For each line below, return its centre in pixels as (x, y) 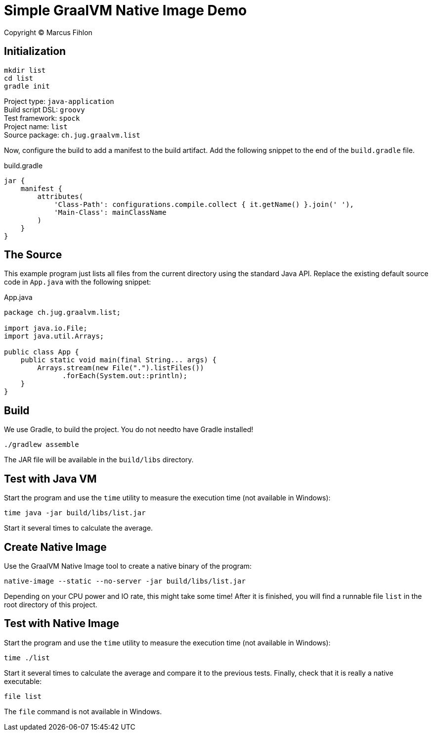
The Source (33, 255)
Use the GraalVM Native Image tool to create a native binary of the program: (128, 566)
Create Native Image (55, 547)
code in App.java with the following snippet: (78, 282)
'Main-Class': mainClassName (110, 212)
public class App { (42, 352)
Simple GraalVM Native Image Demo (126, 10)
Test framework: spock (42, 118)
